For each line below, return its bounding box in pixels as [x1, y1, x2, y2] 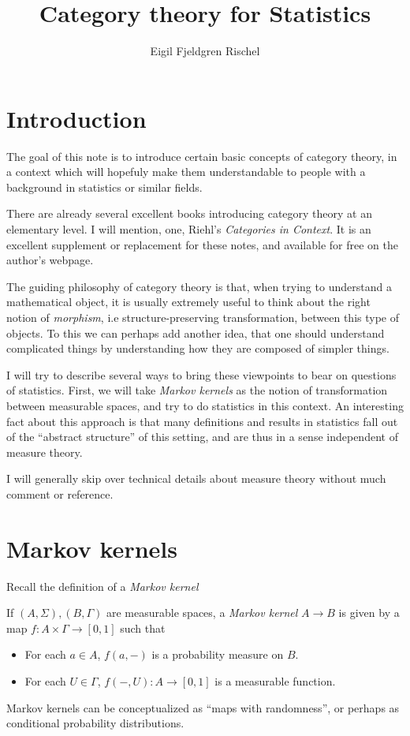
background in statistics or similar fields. [6, 178, 203, 195]
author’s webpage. [6, 252, 94, 268]
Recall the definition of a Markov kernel [6, 577, 199, 594]
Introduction [6, 102, 147, 134]
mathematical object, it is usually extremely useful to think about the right [6, 293, 371, 310]
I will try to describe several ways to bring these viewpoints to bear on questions [6, 366, 397, 383]
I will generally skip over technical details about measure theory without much [6, 470, 386, 487]
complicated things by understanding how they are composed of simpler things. [6, 340, 389, 357]
